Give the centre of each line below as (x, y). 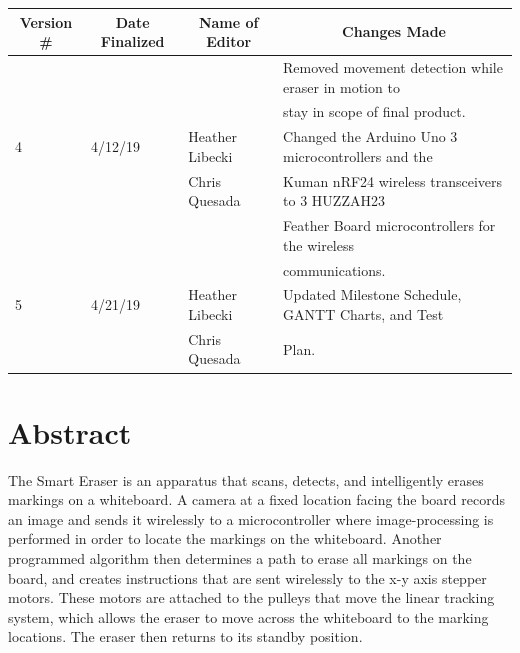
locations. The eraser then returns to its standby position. (185, 636)
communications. (334, 269)
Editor (229, 41)
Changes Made (394, 31)
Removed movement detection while (393, 66)
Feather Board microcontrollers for (389, 225)
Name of (228, 21)
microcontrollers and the (358, 155)
